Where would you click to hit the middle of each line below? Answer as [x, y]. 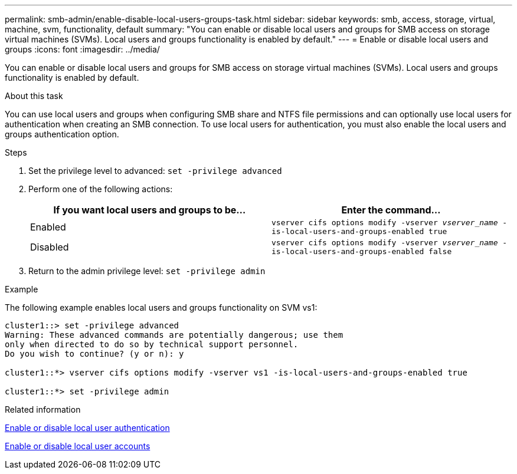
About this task [34, 96]
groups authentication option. [62, 134]
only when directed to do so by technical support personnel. [152, 344]
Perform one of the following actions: [101, 189]
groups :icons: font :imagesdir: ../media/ [82, 49]
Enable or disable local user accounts [78, 446]
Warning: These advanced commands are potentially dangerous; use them [174, 335]
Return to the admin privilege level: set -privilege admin [147, 271]
